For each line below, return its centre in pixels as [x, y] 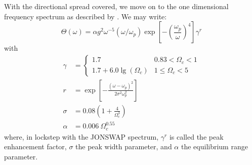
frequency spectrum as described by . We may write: [86, 16]
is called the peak [196, 136]
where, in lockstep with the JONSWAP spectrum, [81, 136]
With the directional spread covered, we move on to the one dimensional [116, 6]
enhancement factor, [35, 146]
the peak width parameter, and [124, 146]
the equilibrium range [214, 146]
